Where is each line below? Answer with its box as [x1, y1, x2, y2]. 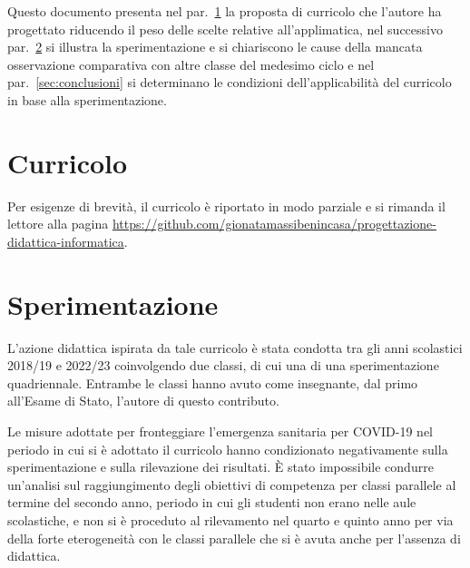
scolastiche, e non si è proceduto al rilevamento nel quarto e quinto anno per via [7, 510, 454, 529]
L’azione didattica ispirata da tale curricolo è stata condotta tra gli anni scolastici [7, 338, 463, 357]
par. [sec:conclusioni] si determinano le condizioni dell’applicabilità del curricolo [7, 73, 452, 92]
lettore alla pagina [7, 214, 109, 233]
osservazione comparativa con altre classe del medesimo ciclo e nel [7, 54, 375, 73]
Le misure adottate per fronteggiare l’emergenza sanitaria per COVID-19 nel [7, 421, 434, 440]
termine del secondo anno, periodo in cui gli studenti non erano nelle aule [7, 493, 416, 512]
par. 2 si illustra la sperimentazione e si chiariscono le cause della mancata [7, 37, 423, 56]
